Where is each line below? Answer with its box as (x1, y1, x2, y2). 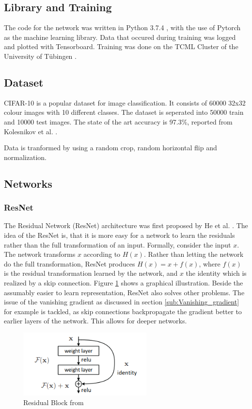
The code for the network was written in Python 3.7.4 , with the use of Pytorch (4, 22, 241, 33)
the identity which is (186, 268, 247, 278)
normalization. (4, 152, 47, 162)
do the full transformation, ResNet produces (4, 258, 135, 268)
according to (83, 249, 121, 259)
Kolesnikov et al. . (4, 126, 58, 136)
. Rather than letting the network (143, 249, 244, 259)
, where (199, 258, 220, 268)
